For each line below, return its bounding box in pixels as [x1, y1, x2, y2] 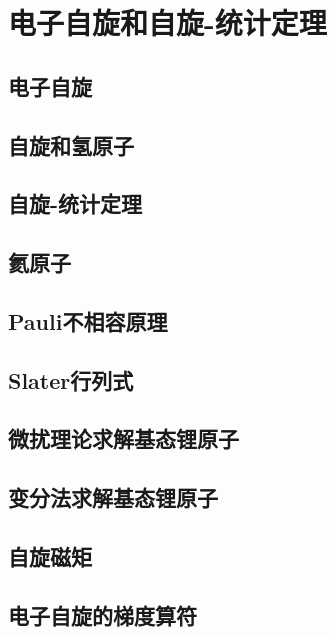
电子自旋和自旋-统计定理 [8, 2, 327, 43]
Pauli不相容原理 [8, 305, 168, 336]
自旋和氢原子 [8, 129, 134, 160]
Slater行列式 [8, 364, 134, 395]
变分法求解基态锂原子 [8, 482, 218, 513]
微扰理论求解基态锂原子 [8, 423, 239, 454]
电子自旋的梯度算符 [8, 599, 197, 630]
